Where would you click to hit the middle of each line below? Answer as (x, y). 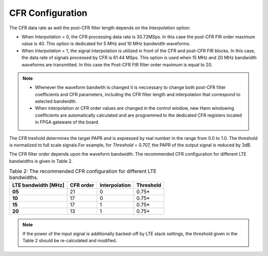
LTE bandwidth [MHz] (38, 185)
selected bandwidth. (56, 101)
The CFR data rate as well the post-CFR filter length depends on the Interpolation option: (100, 28)
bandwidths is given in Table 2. (41, 161)
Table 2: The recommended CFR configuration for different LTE (83, 171)
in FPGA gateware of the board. (67, 122)
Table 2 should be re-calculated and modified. (70, 241)
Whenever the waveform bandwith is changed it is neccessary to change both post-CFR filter (130, 87)
